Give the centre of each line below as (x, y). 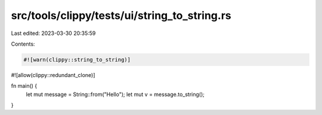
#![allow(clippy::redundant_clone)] (53, 75)
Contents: (23, 44)
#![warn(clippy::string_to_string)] (77, 60)
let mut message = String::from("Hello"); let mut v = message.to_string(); (115, 94)
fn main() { (24, 86)
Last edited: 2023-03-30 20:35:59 (53, 33)
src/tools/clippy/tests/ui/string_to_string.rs (121, 15)
